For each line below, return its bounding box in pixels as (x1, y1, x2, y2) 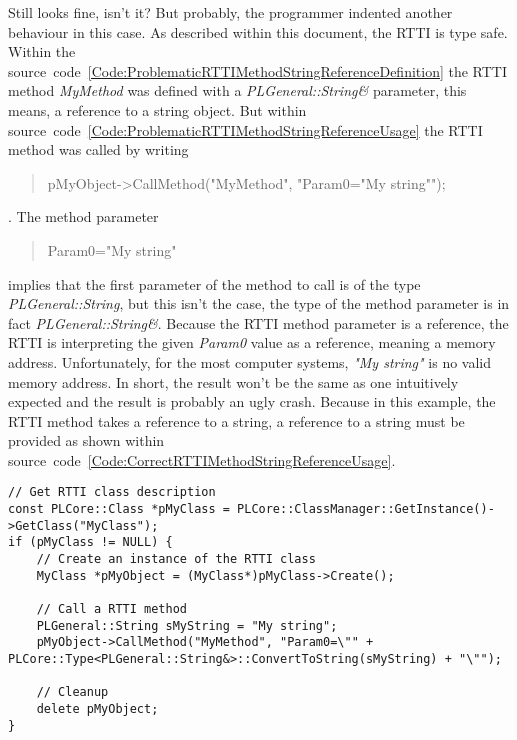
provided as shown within (8, 430, 165, 451)
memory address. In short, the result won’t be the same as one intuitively (8, 371, 459, 392)
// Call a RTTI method (36, 602, 187, 617)
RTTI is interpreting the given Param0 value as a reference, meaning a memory (8, 332, 496, 353)
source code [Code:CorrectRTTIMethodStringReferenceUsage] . (8, 449, 396, 470)
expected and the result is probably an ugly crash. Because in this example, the (8, 391, 496, 412)
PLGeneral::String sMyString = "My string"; (36, 618, 338, 633)
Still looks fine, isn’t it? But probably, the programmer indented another (8, 2, 453, 22)
